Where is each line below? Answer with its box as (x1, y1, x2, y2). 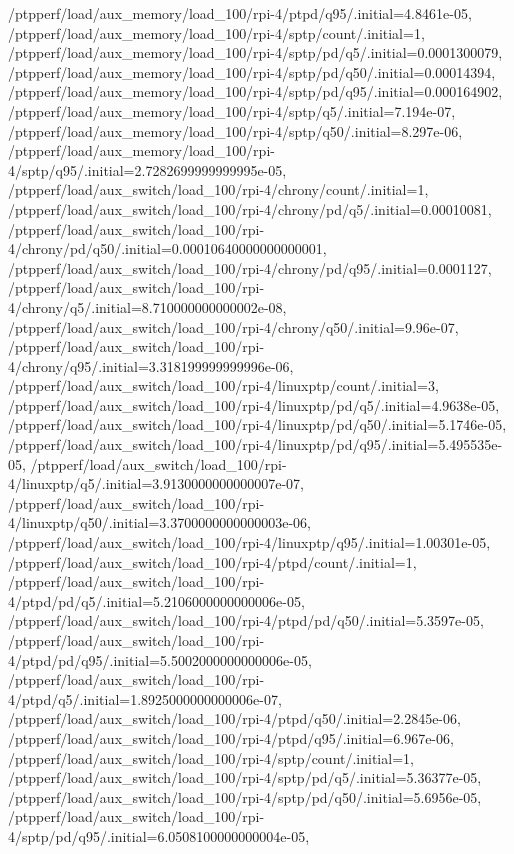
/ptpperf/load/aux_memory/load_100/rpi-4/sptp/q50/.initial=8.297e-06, (8, 120, 463, 141)
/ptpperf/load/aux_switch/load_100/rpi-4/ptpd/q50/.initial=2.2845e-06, (8, 708, 461, 729)
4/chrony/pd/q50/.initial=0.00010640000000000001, (8, 238, 327, 259)
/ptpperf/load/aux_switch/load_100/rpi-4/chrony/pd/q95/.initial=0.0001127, (8, 257, 492, 278)
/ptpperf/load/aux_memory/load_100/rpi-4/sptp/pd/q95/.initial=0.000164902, (8, 81, 503, 102)
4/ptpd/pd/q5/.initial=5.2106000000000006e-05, (8, 590, 305, 611)
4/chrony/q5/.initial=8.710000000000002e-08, (8, 296, 287, 317)
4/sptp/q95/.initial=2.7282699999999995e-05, (8, 159, 287, 180)
